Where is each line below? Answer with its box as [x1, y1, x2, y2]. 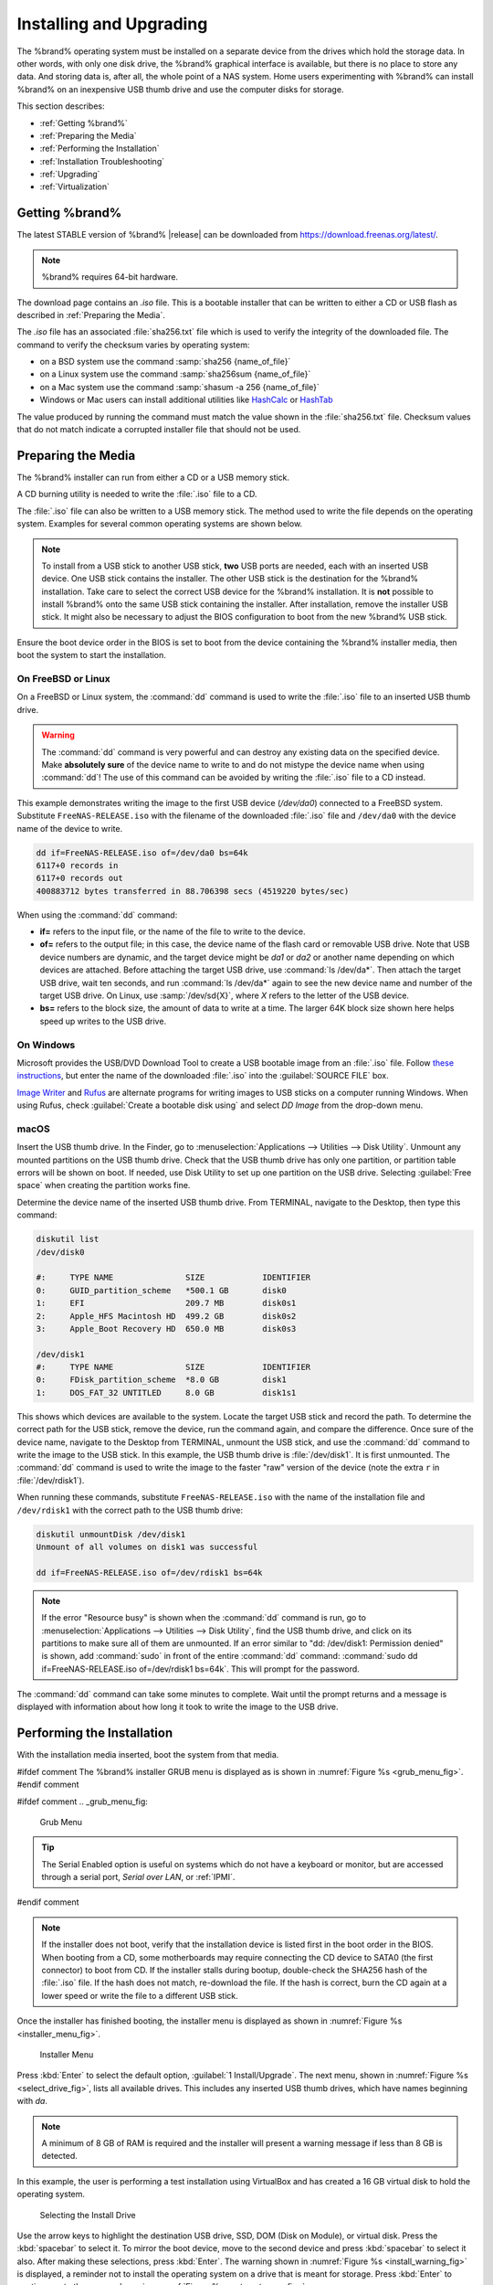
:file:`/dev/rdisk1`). [16, 1474, 85, 1485]
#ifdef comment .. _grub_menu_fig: [16, 1796, 148, 1807]
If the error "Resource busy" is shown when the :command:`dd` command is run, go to [41, 1612, 367, 1623]
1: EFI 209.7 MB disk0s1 [36, 1298, 297, 1309]
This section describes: [16, 101, 105, 112]
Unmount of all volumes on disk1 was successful [36, 1541, 258, 1552]
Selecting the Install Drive [39, 2209, 136, 2220]
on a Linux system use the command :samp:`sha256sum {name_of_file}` [39, 368, 311, 379]
